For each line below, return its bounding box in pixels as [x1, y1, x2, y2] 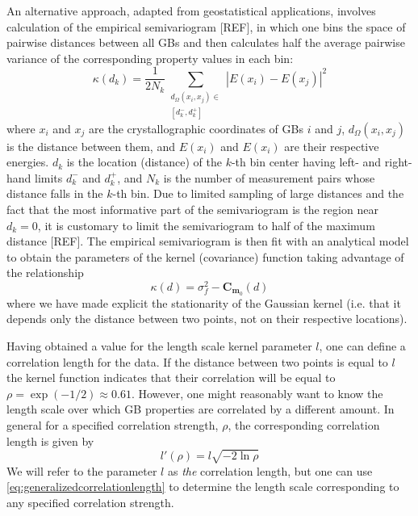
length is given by [6, 432, 94, 449]
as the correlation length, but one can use [167, 462, 373, 479]
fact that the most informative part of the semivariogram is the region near [6, 200, 378, 217]
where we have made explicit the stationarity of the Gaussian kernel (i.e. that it [6, 294, 401, 311]
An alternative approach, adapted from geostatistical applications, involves [6, 2, 376, 19]
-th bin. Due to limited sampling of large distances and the [112, 185, 404, 202]
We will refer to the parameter [6, 462, 157, 479]
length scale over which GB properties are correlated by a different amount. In [6, 401, 395, 417]
